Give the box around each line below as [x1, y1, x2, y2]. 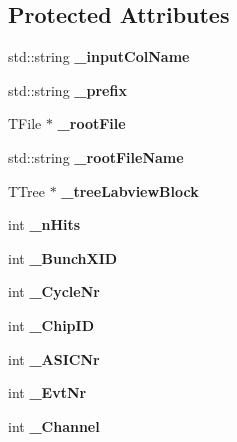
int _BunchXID [8, 247, 118, 268]
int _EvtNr [8, 382, 87, 403]
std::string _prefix [8, 79, 127, 100]
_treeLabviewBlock [61, 180, 199, 201]
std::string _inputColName [8, 46, 190, 67]
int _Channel [8, 415, 100, 436]
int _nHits [8, 214, 81, 235]
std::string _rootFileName [8, 146, 184, 167]
